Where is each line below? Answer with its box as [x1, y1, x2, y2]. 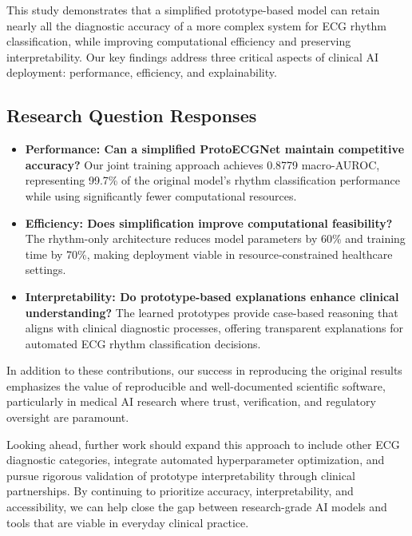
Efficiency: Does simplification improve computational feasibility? [25, 214, 393, 231]
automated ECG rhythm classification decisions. [25, 335, 261, 351]
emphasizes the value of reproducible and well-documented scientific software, [6, 377, 386, 394]
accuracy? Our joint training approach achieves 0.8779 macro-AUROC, [25, 156, 380, 173]
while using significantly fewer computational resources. [25, 187, 297, 204]
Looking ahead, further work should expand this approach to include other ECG [6, 435, 400, 452]
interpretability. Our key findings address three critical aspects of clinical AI [6, 48, 379, 65]
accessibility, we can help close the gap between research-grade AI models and [6, 498, 387, 515]
